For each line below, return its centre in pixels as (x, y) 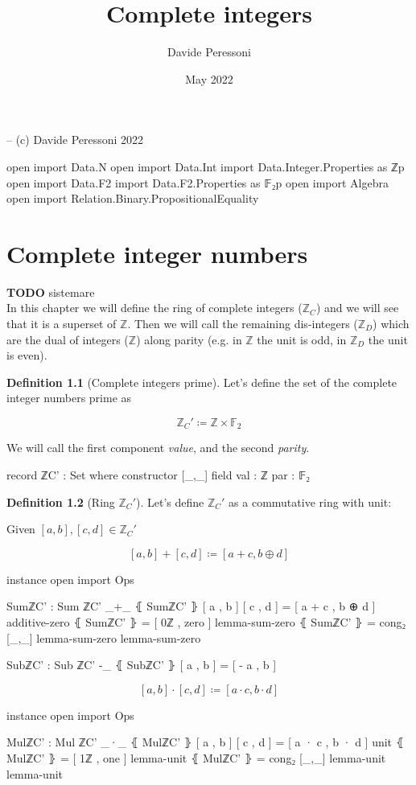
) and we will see (357, 308)
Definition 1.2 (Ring (61, 501)
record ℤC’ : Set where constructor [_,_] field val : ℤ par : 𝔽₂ (159, 475)
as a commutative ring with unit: (310, 501)
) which (391, 323)
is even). (27, 355)
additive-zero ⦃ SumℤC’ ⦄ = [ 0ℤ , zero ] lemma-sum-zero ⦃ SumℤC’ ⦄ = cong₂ (206, 621)
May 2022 (209, 78)
